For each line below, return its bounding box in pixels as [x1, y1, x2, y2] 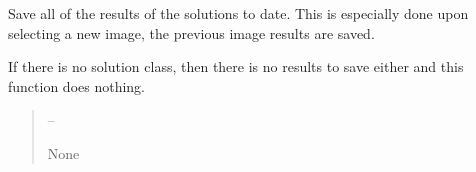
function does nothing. [8, 75, 146, 96]
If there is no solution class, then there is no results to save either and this [8, 56, 464, 77]
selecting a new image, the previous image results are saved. [8, 22, 375, 43]
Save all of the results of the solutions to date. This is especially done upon [8, 3, 469, 23]
